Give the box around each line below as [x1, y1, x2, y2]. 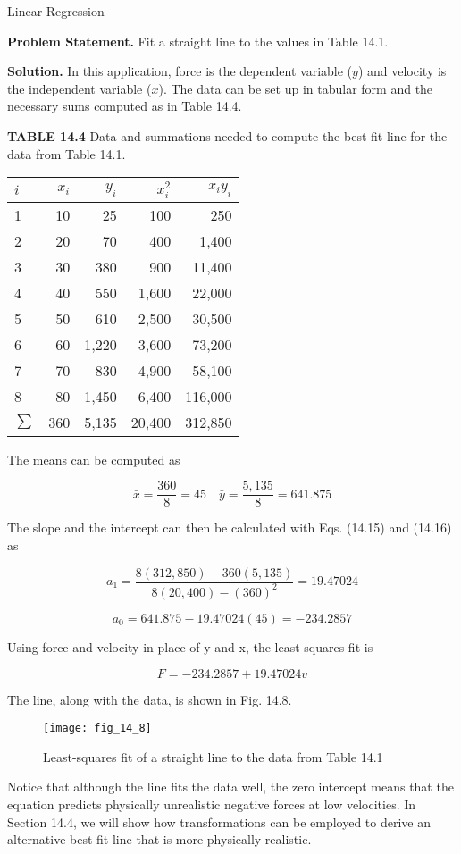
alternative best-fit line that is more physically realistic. [7, 830, 312, 849]
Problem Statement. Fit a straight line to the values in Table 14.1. [7, 31, 389, 50]
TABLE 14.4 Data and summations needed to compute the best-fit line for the [7, 126, 448, 145]
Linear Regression [7, 2, 105, 20]
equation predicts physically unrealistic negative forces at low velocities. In [7, 794, 416, 813]
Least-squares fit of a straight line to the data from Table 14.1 [43, 747, 383, 766]
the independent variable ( [7, 79, 152, 97]
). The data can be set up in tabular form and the [158, 79, 433, 97]
